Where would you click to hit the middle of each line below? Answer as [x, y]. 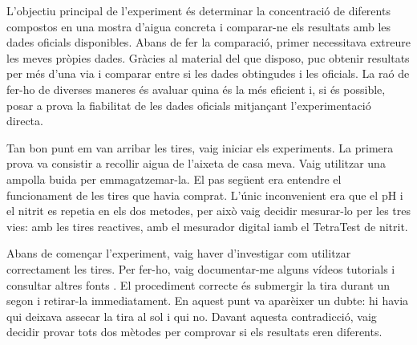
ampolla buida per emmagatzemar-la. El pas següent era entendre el [174, 179]
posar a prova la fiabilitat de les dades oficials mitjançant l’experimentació [189, 105]
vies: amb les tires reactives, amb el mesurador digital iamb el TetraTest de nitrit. [207, 226]
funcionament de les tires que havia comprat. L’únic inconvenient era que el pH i [205, 195]
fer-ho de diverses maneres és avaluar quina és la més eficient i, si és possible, [196, 89]
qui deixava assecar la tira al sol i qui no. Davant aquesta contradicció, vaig [192, 316]
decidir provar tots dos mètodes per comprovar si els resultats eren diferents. [194, 332]
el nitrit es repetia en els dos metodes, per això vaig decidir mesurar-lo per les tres [209, 211]
